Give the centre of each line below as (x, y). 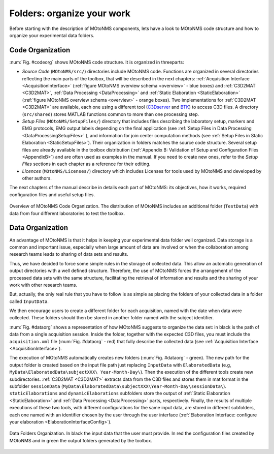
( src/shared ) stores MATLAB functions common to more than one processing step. (111, 114)
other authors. (37, 178)
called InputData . (29, 301)
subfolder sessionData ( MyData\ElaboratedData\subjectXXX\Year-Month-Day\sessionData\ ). (118, 386)
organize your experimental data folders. (52, 35)
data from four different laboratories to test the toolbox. (67, 213)
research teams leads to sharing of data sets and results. (69, 254)
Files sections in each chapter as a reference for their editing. (86, 164)
